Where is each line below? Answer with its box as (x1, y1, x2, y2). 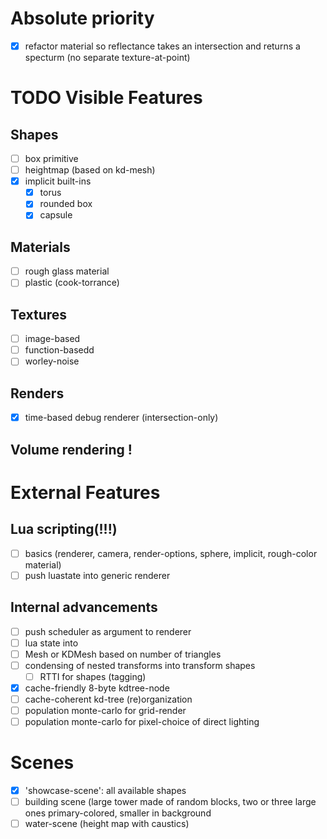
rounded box (39, 198, 93, 210)
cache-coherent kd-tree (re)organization (24, 693, 193, 705)
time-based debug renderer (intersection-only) (24, 412, 219, 424)
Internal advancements (10, 599, 158, 616)
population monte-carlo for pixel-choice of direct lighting (24, 716, 260, 728)
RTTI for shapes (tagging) (39, 670, 147, 682)
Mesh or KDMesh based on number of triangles (24, 648, 222, 660)
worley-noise (24, 355, 80, 367)
